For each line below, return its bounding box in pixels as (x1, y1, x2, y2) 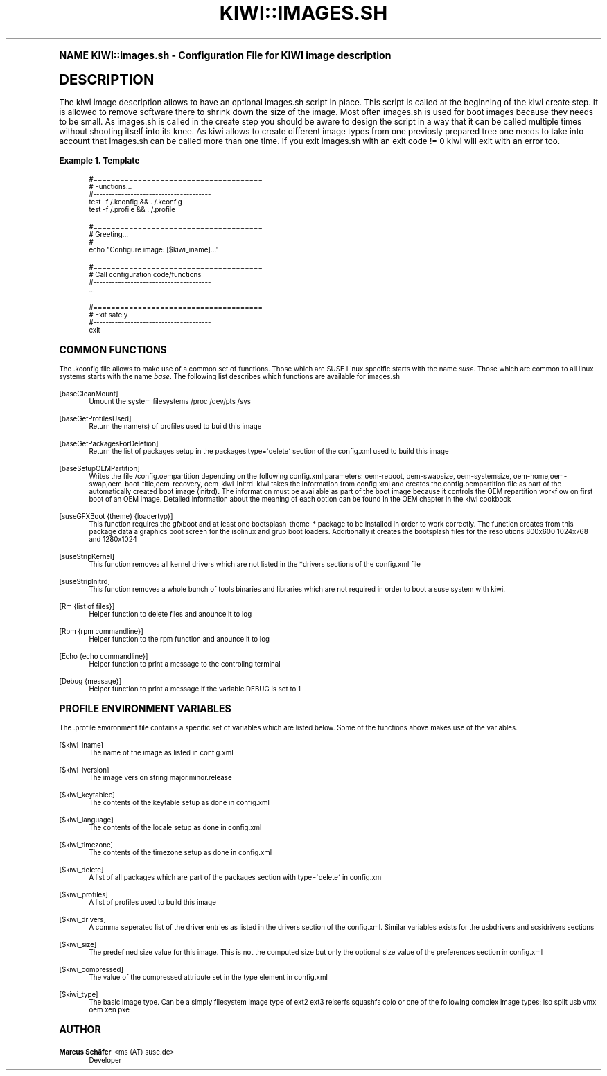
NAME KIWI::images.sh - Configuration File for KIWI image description (59, 48, 392, 61)
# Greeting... (89, 230, 128, 238)
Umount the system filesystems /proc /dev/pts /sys (89, 397, 251, 405)
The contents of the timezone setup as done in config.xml (89, 848, 272, 856)
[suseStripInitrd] (59, 577, 110, 585)
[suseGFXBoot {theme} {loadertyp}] (59, 512, 173, 520)
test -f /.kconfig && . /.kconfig (89, 197, 182, 206)
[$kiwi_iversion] (59, 766, 109, 774)
